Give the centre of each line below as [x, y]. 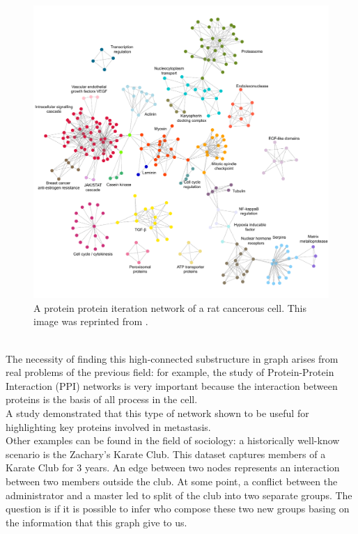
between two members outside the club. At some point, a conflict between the [172, 481]
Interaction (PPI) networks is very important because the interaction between [172, 385]
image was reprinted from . [91, 321]
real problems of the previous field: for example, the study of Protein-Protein [170, 372]
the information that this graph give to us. [96, 522]
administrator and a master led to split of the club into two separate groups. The [179, 495]
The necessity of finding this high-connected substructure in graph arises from [172, 358]
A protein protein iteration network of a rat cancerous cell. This [170, 307]
